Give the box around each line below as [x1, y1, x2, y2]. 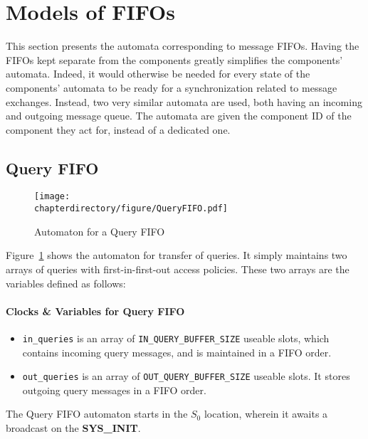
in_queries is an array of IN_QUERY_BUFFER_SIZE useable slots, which [22, 330, 330, 345]
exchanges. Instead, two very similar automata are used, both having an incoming [6, 94, 362, 109]
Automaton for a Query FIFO [34, 223, 165, 238]
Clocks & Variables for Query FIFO [6, 303, 185, 318]
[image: [34, 191, 70, 202]
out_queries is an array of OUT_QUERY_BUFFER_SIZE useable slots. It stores [22, 369, 350, 384]
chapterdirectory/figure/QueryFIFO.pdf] [34, 203, 228, 214]
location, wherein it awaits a [204, 406, 328, 421]
